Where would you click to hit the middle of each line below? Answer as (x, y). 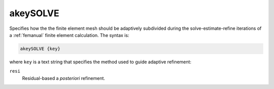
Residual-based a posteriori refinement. (64, 78)
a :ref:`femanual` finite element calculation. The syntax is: (69, 35)
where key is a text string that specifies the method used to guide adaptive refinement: (100, 62)
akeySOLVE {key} (40, 49)
